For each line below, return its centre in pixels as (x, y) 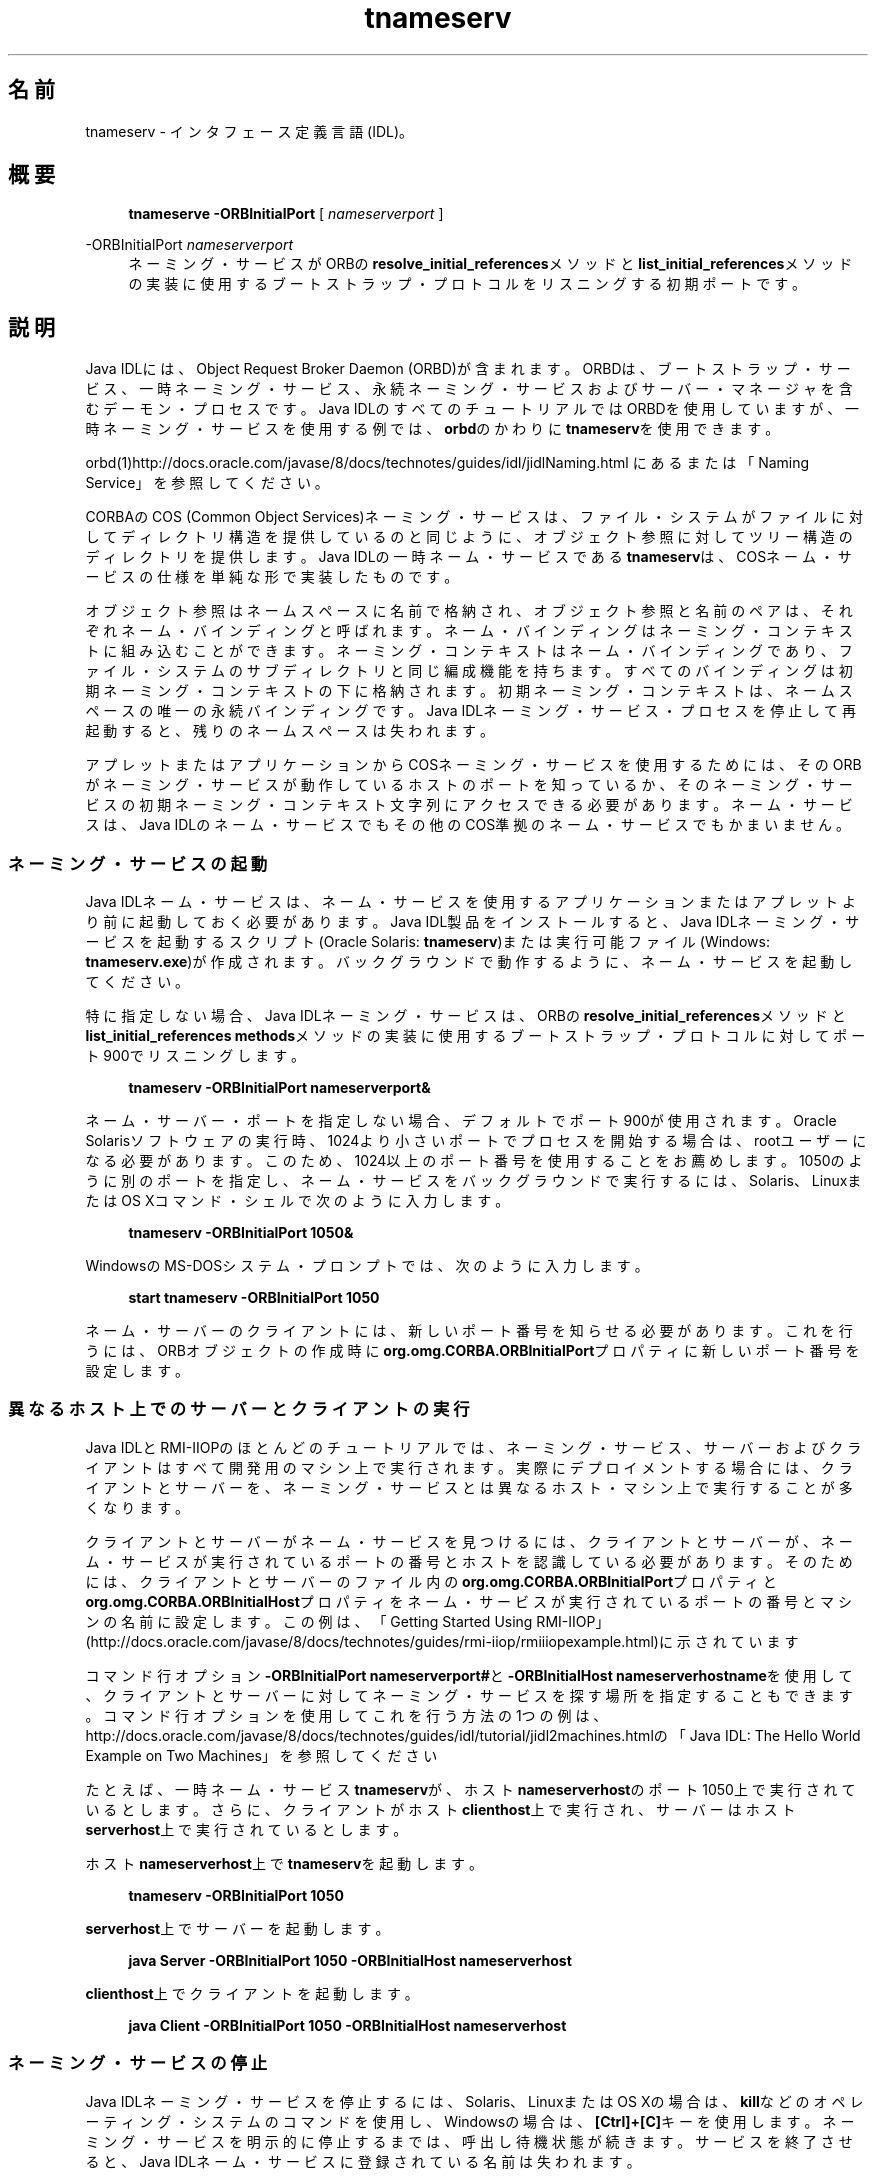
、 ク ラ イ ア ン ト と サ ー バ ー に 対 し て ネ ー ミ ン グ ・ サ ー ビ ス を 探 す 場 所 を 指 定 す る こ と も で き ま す (469, 1695)
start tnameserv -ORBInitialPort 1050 (254, 1298)
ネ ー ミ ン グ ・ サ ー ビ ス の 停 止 (138, 2063)
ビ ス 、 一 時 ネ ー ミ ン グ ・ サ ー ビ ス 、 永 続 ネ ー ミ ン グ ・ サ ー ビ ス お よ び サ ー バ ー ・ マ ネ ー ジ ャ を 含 (469, 389)
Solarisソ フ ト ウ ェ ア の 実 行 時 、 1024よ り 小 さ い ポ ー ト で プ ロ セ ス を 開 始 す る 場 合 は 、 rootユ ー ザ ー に (476, 1141)
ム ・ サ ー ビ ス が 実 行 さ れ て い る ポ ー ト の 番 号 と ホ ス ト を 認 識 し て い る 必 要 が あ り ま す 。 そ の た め (469, 1561)
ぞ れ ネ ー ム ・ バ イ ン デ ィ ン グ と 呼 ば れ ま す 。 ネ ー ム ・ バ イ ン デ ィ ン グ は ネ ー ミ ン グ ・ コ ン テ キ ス (469, 631)
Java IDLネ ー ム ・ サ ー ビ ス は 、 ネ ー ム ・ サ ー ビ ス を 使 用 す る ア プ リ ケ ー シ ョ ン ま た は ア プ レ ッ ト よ (470, 902)
